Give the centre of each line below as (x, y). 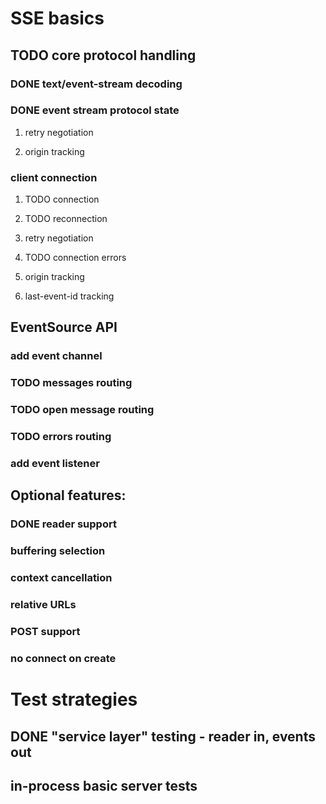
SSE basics (57, 18)
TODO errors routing (61, 437)
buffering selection (58, 551)
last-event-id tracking (69, 296)
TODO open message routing (82, 410)
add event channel (56, 356)
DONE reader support (63, 524)
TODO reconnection (66, 219)
